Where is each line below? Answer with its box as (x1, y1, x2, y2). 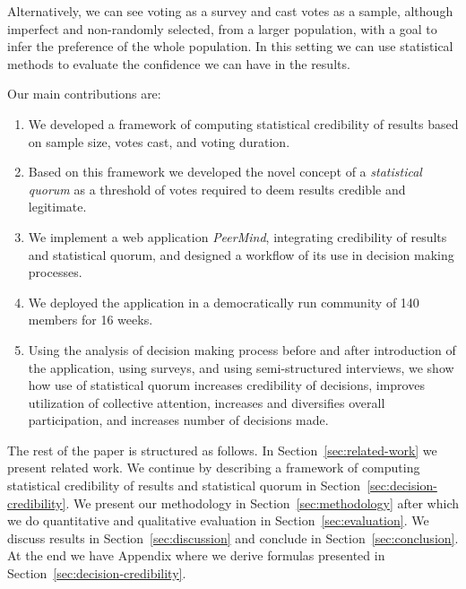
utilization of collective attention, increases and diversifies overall (28, 393, 385, 411)
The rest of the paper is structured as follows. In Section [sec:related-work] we (7, 440, 437, 459)
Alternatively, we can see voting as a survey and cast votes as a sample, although (7, 2, 453, 20)
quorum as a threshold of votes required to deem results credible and (28, 179, 406, 198)
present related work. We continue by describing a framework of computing (7, 458, 420, 477)
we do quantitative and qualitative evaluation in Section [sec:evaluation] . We (7, 511, 429, 530)
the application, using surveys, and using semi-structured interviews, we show (28, 358, 454, 377)
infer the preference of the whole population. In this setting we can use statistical (7, 37, 453, 56)
